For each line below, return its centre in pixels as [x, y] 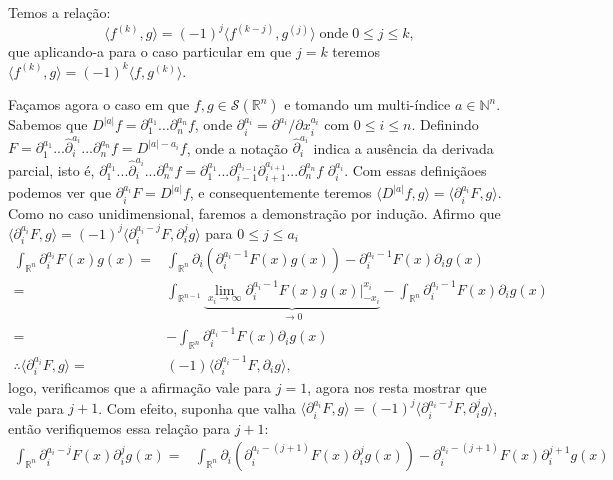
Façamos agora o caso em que [99, 104]
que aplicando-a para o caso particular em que [150, 51]
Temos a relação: [59, 12]
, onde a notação [237, 147]
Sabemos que [48, 124]
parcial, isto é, [51, 169]
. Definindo [445, 124]
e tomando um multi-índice [367, 104]
